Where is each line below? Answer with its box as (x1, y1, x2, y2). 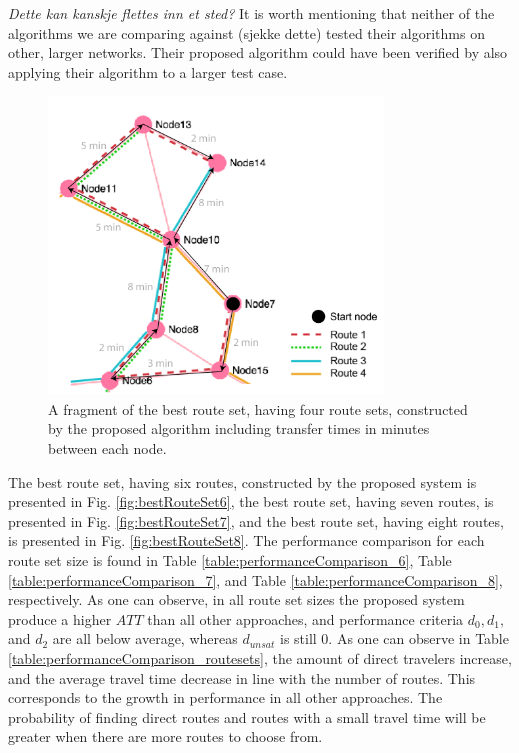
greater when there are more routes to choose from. (8, 726, 323, 747)
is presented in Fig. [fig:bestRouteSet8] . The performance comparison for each (8, 530, 485, 551)
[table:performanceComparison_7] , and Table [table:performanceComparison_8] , (8, 569, 503, 590)
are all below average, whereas (52, 628, 238, 649)
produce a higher (8, 608, 112, 629)
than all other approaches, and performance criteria (147, 608, 464, 629)
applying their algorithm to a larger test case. (8, 61, 288, 82)
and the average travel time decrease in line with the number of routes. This (8, 667, 476, 688)
